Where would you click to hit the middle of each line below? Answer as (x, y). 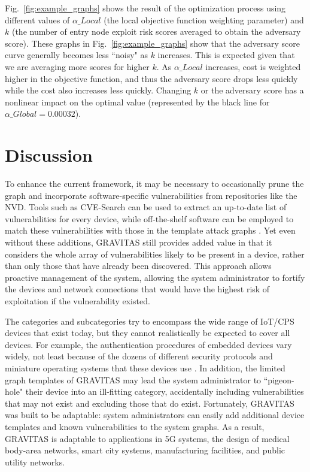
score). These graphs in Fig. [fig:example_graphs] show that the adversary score (152, 43)
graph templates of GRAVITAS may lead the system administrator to (133, 379)
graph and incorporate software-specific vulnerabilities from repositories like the (151, 195)
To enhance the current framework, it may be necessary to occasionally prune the (154, 184)
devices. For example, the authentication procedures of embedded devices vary (148, 344)
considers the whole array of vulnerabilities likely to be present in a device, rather (155, 254)
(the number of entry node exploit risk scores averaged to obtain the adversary (156, 31)
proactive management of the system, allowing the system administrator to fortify (155, 277)
